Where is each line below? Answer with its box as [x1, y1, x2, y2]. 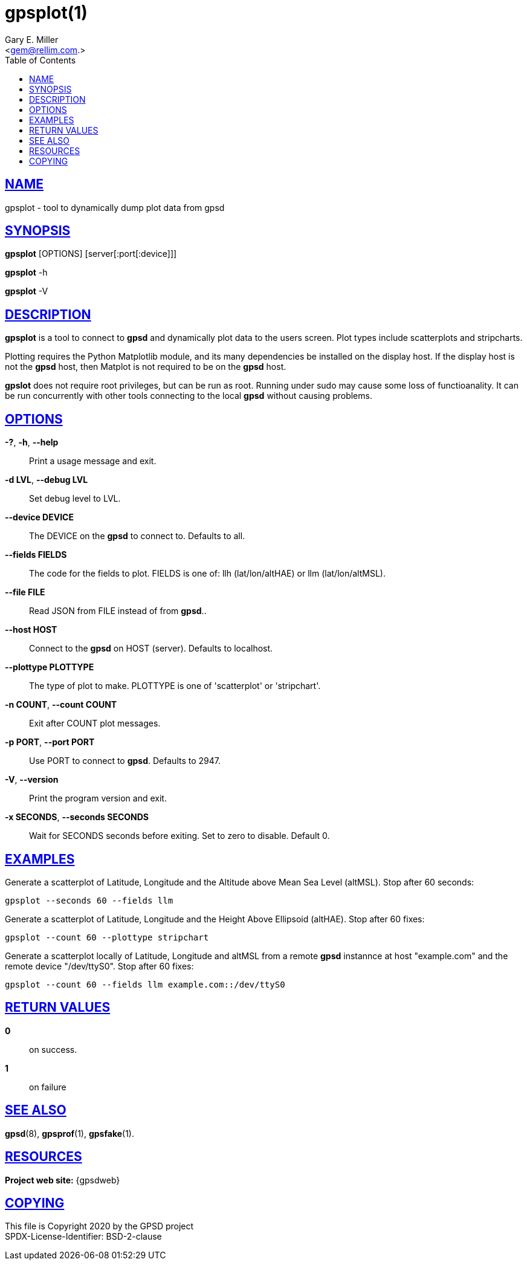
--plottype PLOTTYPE [5, 662, 94, 673]
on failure [29, 1081, 66, 1092]
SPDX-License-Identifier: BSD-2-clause [5, 1231, 162, 1242]
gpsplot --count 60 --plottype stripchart [5, 932, 209, 942]
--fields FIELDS [5, 549, 67, 560]
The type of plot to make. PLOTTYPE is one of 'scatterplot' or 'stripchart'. [29, 681, 321, 691]
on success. [29, 1044, 77, 1055]
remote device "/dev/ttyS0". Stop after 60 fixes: [5, 960, 194, 971]
